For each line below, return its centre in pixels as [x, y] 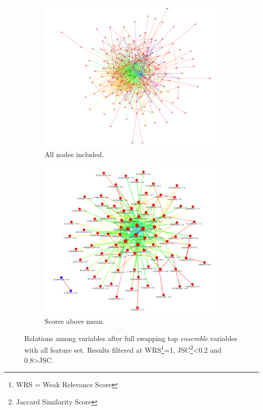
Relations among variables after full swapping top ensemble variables [131, 338]
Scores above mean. [75, 321]
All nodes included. [74, 154]
